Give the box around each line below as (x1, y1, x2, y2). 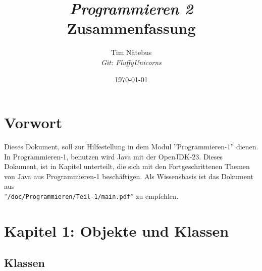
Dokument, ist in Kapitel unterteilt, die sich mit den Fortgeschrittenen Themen (4, 161, 250, 172)
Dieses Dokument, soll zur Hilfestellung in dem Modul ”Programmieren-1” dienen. (4, 141, 258, 152)
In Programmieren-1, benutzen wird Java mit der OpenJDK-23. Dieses (4, 151, 223, 161)
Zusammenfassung (67, 18, 196, 38)
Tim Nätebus (111, 47, 152, 58)
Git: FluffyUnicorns (101, 57, 162, 67)
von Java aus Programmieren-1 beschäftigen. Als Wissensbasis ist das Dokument (4, 171, 253, 181)
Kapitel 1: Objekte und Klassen (4, 220, 229, 241)
